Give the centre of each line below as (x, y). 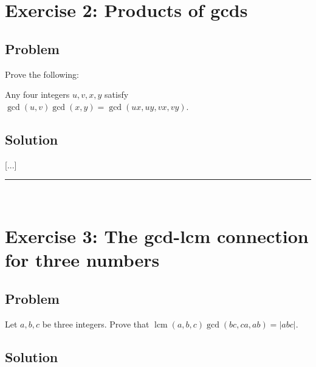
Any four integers (37, 94)
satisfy (117, 94)
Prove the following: (42, 74)
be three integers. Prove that (96, 324)
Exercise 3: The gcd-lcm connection (157, 235)
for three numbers (82, 260)
